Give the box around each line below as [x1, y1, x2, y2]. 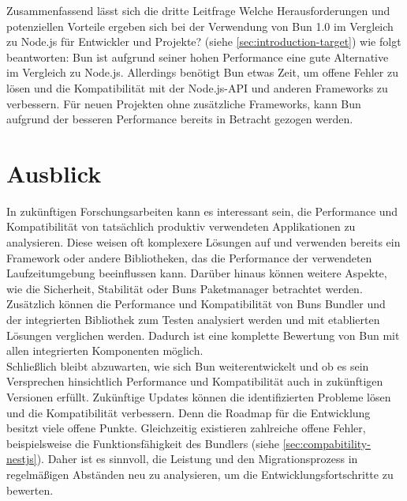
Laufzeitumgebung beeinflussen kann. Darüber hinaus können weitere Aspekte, [6, 265, 387, 281]
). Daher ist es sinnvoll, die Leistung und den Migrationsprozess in [36, 450, 358, 467]
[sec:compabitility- [282, 435, 371, 451]
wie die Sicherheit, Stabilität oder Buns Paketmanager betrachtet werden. [6, 280, 363, 296]
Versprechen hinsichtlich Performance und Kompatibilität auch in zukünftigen [6, 373, 383, 390]
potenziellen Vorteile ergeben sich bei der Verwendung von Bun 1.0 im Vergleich [6, 17, 394, 34]
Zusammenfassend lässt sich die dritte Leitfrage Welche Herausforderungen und [6, 2, 390, 18]
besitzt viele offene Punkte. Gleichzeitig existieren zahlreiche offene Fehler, [6, 420, 366, 436]
